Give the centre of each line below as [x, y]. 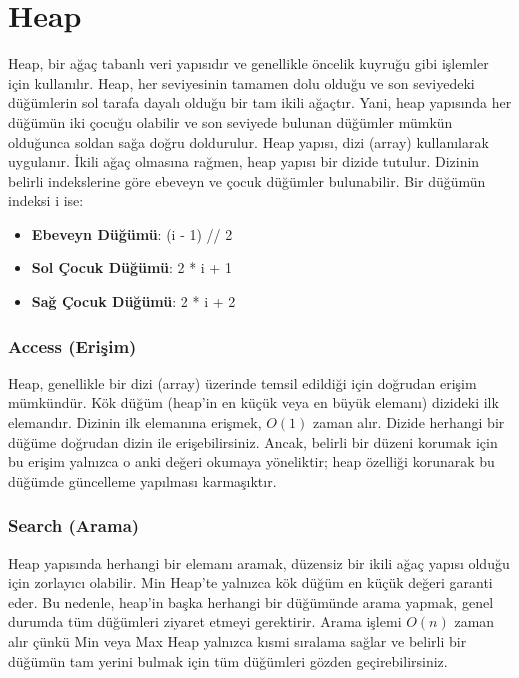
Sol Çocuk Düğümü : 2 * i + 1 [131, 267]
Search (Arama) [74, 525]
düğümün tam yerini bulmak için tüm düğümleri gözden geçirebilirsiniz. [228, 660]
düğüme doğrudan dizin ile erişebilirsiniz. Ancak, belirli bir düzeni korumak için [253, 441]
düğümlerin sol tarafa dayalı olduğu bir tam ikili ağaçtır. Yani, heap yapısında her [260, 102]
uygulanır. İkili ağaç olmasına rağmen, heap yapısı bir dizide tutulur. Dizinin [244, 161]
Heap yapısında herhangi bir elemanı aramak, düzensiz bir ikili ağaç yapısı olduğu [259, 562]
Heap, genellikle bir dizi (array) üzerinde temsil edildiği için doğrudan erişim [242, 382]
